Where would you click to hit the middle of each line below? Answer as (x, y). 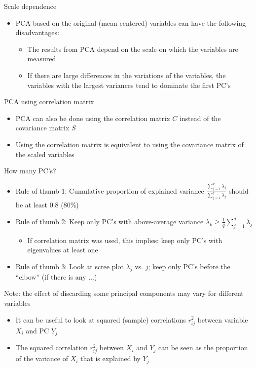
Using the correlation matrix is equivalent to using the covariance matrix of (129, 144)
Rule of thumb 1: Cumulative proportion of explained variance (110, 190)
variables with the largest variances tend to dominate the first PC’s (129, 85)
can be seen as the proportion (203, 348)
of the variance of (42, 358)
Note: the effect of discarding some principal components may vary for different (124, 293)
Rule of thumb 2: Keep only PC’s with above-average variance (110, 221)
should (239, 190)
